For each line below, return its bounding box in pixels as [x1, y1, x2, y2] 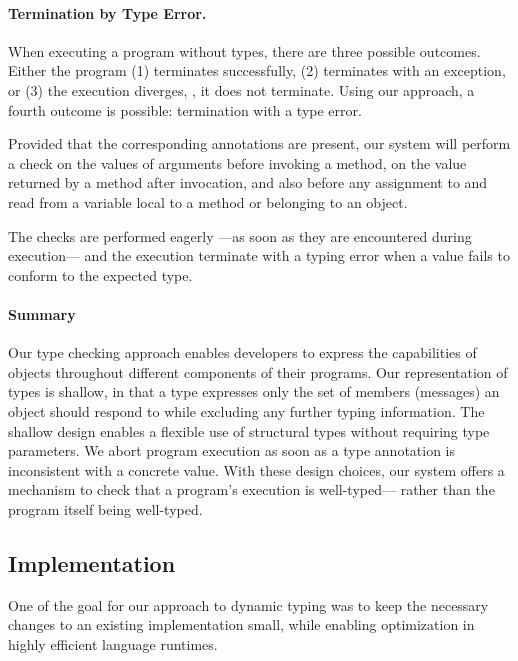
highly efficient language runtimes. [8, 633, 218, 654]
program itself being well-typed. [8, 498, 203, 519]
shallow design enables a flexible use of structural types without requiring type [8, 420, 490, 441]
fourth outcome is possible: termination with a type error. [8, 99, 362, 120]
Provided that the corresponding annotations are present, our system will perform [8, 133, 511, 154]
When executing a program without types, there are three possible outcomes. [8, 40, 481, 61]
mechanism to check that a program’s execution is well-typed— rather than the [8, 479, 495, 500]
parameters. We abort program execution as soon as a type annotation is [8, 440, 456, 461]
